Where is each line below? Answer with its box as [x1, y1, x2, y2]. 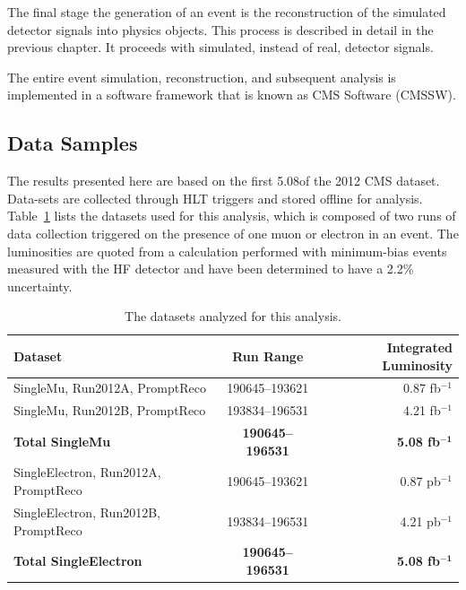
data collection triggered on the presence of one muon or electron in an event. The [7, 223, 459, 242]
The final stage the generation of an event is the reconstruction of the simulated [7, 3, 446, 21]
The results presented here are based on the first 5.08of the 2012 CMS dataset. [7, 171, 440, 190]
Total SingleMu [13, 431, 111, 450]
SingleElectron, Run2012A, [13, 463, 161, 482]
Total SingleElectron [13, 551, 142, 570]
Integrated [386, 337, 453, 356]
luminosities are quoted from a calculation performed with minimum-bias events [7, 241, 447, 260]
